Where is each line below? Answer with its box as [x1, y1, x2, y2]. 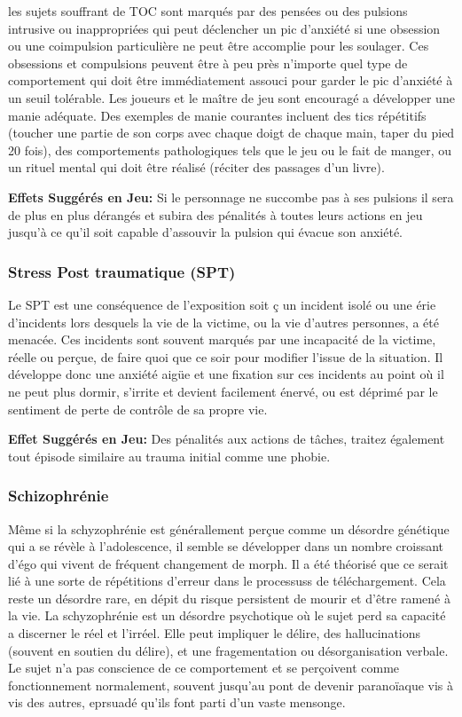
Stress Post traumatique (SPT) [8, 260, 236, 282]
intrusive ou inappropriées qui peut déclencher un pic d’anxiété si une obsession [8, 19, 441, 37]
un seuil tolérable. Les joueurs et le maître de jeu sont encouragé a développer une [8, 88, 455, 106]
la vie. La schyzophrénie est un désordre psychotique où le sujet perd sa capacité [8, 606, 446, 625]
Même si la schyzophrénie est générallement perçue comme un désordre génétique [8, 519, 450, 538]
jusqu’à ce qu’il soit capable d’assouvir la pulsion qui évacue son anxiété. [8, 223, 403, 241]
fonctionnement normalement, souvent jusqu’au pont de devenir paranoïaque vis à [8, 675, 454, 694]
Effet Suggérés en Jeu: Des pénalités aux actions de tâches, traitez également [8, 429, 445, 448]
